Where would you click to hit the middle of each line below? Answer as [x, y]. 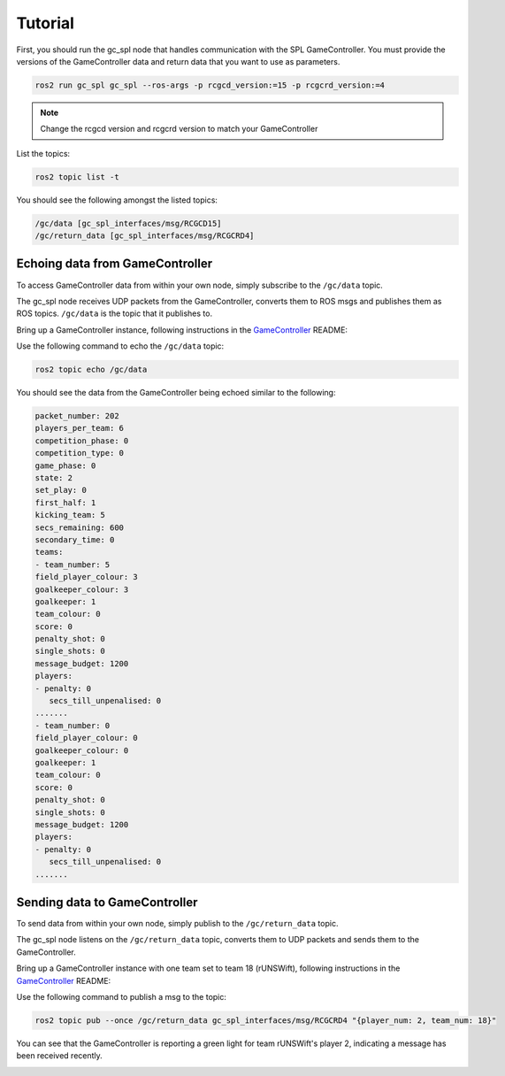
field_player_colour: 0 [87, 738]
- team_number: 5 [73, 565]
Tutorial [46, 23]
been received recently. [60, 1056]
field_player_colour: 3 [87, 577]
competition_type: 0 [79, 453]
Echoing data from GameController [115, 264]
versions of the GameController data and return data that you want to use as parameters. [178, 61]
